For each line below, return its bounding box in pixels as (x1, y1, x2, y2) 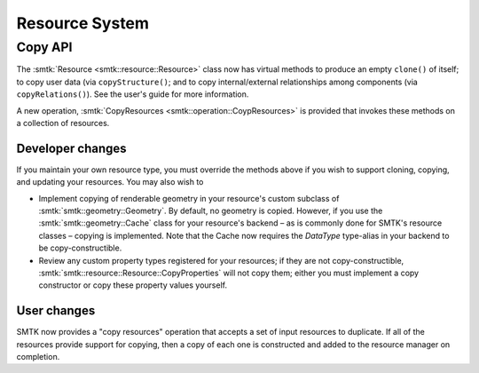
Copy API (16, 39, 73, 55)
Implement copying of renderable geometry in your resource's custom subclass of (38, 193, 340, 203)
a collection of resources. (16, 117, 110, 128)
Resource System (16, 13, 150, 33)
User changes (16, 303, 96, 319)
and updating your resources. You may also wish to (16, 177, 204, 187)
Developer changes (16, 140, 128, 155)
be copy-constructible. (38, 242, 122, 253)
